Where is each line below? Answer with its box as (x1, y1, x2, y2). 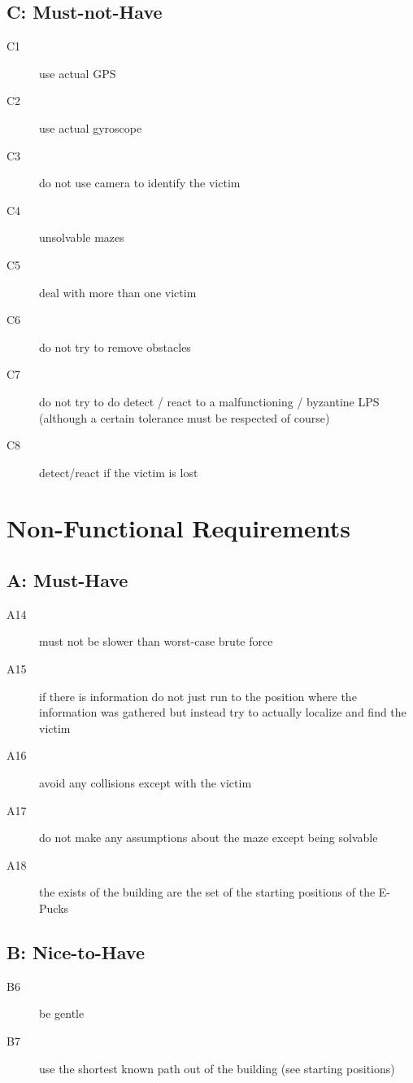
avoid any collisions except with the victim (39, 774, 252, 791)
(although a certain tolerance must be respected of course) (39, 409, 330, 426)
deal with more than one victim (39, 283, 197, 300)
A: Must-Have (7, 568, 128, 593)
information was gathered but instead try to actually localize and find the (39, 704, 406, 721)
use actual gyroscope (39, 119, 142, 136)
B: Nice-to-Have (7, 939, 145, 964)
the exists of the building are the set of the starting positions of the (39, 883, 376, 901)
